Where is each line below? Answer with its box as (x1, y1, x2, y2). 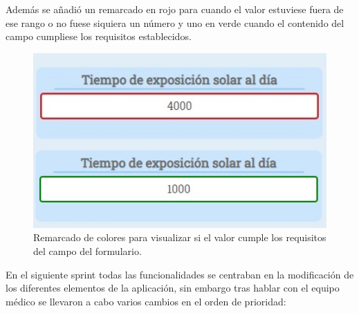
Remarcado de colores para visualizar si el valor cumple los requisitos (33, 230, 326, 245)
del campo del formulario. (33, 244, 142, 258)
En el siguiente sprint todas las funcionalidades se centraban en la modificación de (6, 267, 354, 281)
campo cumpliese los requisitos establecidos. (6, 29, 192, 44)
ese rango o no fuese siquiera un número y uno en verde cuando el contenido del (6, 15, 344, 30)
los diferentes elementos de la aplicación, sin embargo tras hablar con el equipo (6, 281, 340, 295)
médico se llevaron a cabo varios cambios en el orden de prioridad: (6, 294, 286, 308)
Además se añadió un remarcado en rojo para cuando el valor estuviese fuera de (6, 2, 344, 16)
